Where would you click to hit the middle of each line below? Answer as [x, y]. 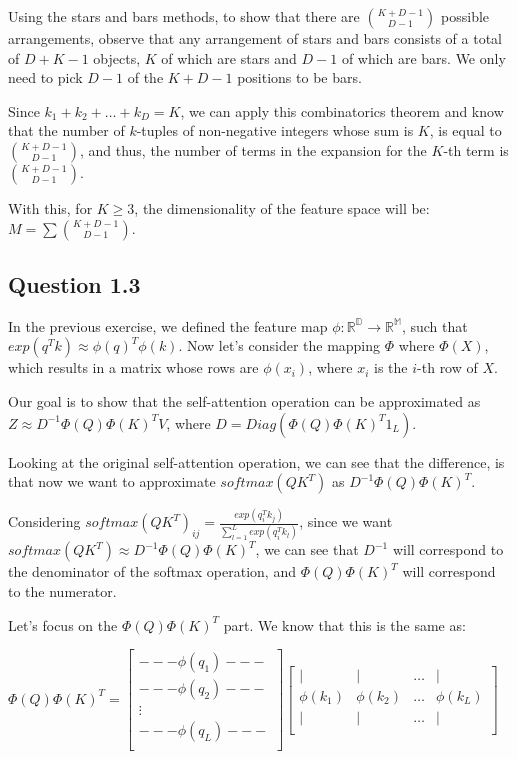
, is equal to [465, 130]
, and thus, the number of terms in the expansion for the [253, 149]
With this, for [50, 207]
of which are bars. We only [423, 57]
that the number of [66, 130]
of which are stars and [229, 57]
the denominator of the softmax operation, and [152, 571]
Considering [44, 521]
